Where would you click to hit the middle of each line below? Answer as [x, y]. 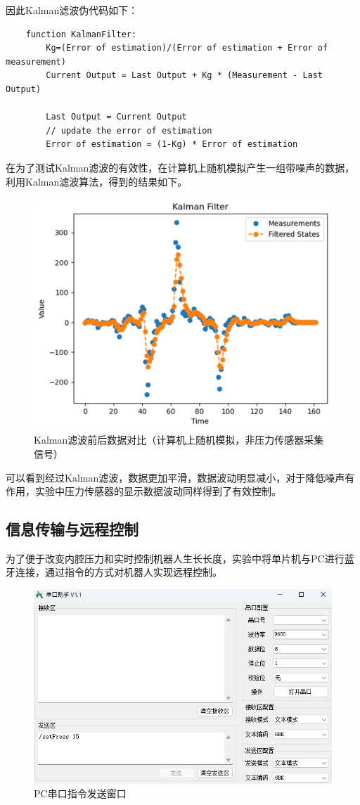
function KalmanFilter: [81, 34]
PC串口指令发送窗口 [80, 793]
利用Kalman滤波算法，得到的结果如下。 [97, 181]
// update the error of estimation [129, 130]
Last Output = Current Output [116, 117]
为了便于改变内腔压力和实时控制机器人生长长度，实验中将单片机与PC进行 [175, 558]
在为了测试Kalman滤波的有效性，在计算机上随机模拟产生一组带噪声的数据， [180, 167]
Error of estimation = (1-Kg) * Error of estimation [172, 144]
